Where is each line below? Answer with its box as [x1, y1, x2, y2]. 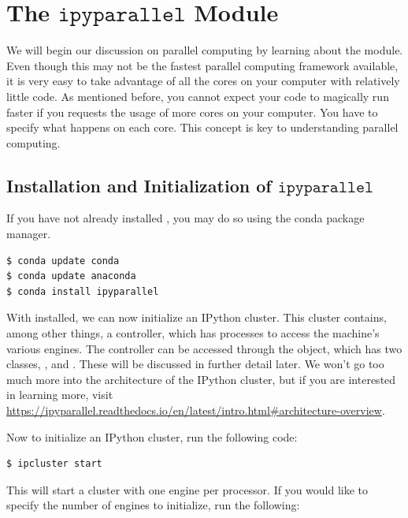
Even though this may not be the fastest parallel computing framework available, [6, 57, 399, 73]
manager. [6, 225, 51, 242]
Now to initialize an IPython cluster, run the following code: [6, 428, 298, 445]
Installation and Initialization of [6, 173, 272, 197]
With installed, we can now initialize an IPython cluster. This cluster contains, [6, 309, 387, 326]
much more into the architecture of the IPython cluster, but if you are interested [6, 371, 396, 387]
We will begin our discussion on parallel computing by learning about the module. [6, 42, 403, 58]
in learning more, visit [6, 386, 113, 403]
